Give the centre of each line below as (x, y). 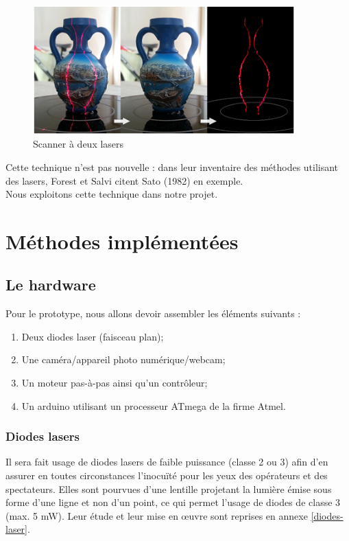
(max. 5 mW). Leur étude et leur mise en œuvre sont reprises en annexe (157, 515)
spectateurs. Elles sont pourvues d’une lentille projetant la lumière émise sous (169, 488)
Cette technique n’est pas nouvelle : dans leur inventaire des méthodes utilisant (172, 166)
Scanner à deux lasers (79, 144)
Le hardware (51, 285)
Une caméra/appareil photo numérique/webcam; (123, 359)
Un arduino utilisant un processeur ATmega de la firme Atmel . (154, 405)
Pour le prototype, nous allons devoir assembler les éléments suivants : (153, 313)
